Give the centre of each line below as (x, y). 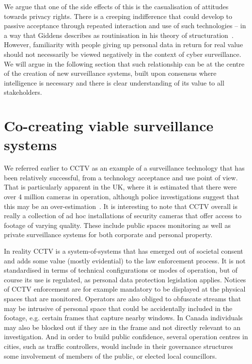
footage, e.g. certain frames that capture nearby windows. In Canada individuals (123, 318)
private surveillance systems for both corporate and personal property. (108, 234)
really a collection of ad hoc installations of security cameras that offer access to (123, 216)
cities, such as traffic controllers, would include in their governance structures (118, 346)
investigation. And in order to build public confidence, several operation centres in (126, 337)
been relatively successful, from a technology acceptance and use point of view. (121, 177)
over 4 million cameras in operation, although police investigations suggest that (122, 197)
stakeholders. (23, 92)
